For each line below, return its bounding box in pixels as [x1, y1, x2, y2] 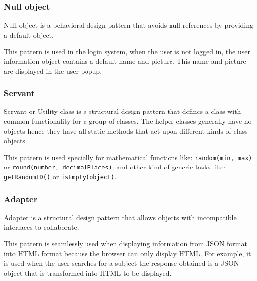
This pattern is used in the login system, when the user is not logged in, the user [4, 46, 250, 56]
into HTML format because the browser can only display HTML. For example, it [4, 248, 251, 258]
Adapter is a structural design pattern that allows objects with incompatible [4, 212, 237, 222]
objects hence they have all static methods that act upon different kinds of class [4, 125, 248, 136]
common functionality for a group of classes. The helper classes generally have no [4, 116, 252, 126]
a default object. [4, 29, 54, 40]
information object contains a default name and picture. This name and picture [4, 56, 246, 66]
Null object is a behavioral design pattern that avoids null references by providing [4, 20, 254, 30]
